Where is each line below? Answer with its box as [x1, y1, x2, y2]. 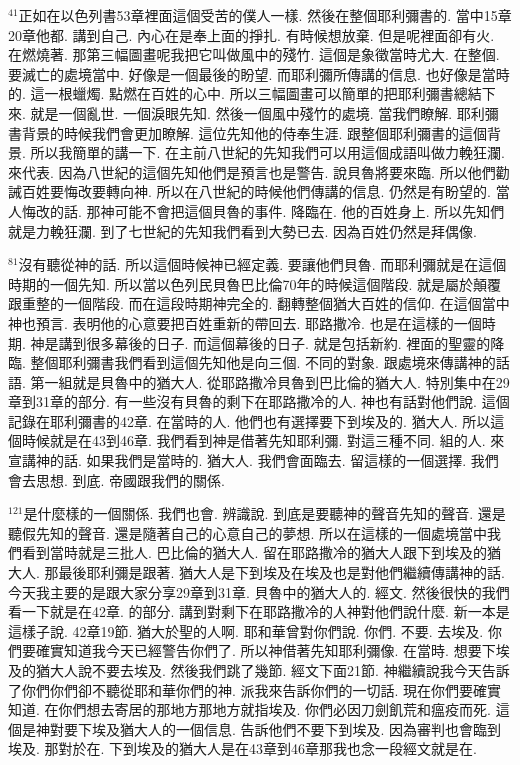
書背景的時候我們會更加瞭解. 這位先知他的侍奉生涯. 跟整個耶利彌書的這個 [8, 122, 488, 143]
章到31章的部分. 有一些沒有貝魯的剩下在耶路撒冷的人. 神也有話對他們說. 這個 [8, 391, 510, 412]
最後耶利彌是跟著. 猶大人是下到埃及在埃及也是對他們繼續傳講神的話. [58, 562, 505, 583]
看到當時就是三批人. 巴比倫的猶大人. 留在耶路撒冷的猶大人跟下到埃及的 [21, 542, 488, 563]
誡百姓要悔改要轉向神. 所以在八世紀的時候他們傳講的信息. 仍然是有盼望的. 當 [8, 181, 510, 202]
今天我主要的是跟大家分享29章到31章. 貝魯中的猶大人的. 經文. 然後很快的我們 [8, 581, 510, 602]
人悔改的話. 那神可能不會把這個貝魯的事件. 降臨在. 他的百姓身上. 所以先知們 [8, 200, 505, 221]
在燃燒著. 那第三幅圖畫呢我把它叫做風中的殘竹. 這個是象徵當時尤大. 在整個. [8, 44, 500, 65]
